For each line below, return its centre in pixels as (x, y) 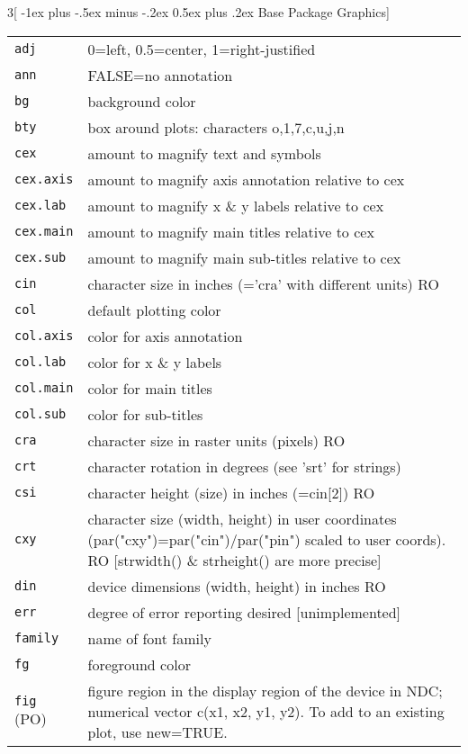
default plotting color (154, 310)
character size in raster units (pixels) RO (216, 440)
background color (142, 101)
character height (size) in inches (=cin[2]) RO (231, 492)
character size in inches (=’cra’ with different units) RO (263, 283)
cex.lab (40, 206)
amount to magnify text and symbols (204, 153)
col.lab (40, 362)
